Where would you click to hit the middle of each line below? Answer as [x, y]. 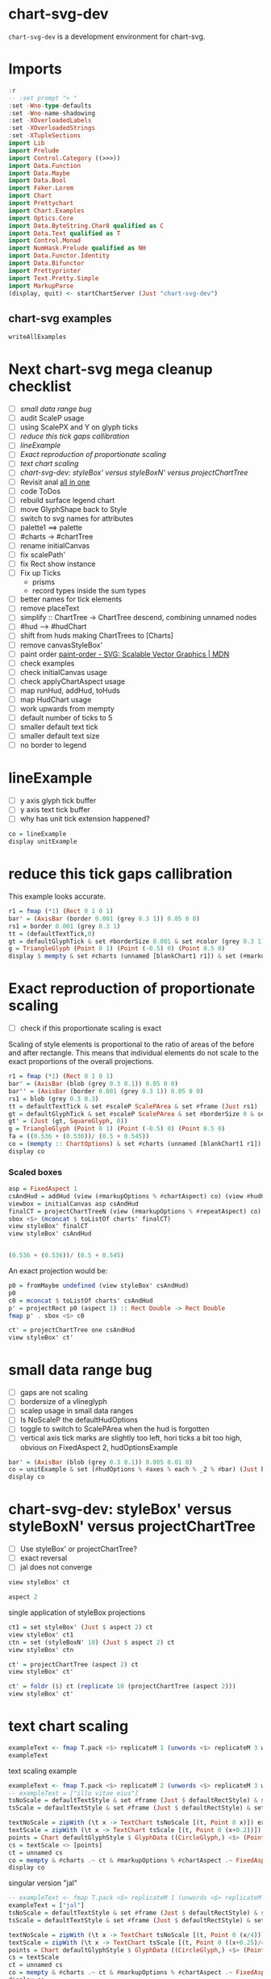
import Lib [27, 143]
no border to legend [53, 745]
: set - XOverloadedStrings [52, 128]
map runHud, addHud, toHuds [70, 690]
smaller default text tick [59, 727]
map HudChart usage [56, 699]
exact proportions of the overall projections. [81, 1062]
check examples [47, 663]
